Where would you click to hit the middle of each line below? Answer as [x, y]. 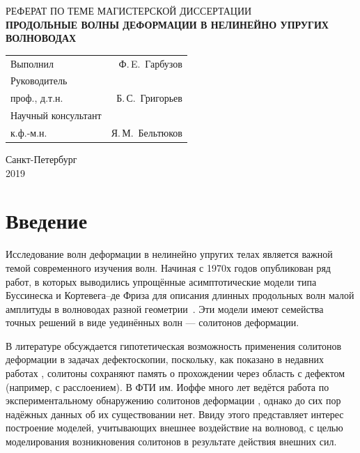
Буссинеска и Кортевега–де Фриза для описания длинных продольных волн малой [180, 295]
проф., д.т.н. [37, 98]
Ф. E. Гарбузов [150, 63]
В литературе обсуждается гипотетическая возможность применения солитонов [174, 345]
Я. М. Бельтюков [147, 132]
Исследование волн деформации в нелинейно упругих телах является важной [169, 254]
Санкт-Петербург [41, 159]
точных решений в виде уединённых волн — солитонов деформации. [152, 322]
